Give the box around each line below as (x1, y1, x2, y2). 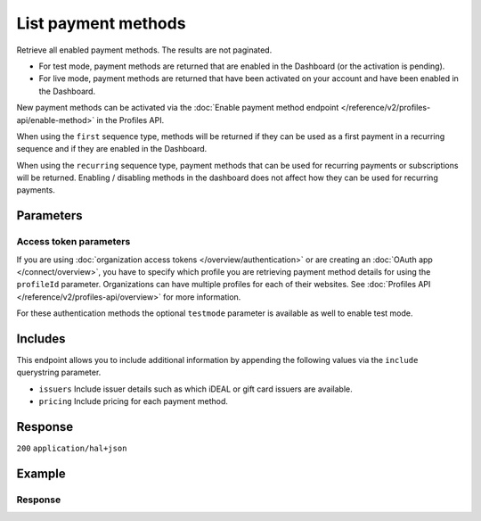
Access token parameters (16, 236, 131, 248)
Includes (16, 331, 66, 346)
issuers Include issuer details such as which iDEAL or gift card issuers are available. (38, 384, 353, 394)
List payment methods (16, 13, 186, 33)
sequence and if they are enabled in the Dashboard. (16, 144, 208, 154)
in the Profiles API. (96, 114, 165, 125)
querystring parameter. (16, 367, 102, 378)
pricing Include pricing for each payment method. (38, 396, 229, 407)
